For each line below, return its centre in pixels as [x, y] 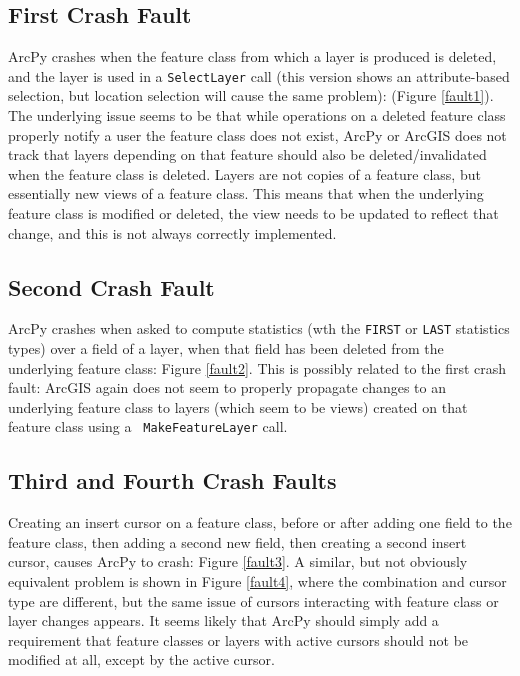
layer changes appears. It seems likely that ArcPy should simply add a [223, 620]
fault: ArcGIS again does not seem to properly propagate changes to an [227, 387]
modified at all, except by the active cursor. [141, 659]
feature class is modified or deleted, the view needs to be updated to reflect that [253, 213]
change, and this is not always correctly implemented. [172, 232]
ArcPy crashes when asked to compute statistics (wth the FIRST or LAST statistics [259, 328]
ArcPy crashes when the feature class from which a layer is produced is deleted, [252, 56]
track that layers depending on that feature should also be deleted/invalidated [247, 154]
